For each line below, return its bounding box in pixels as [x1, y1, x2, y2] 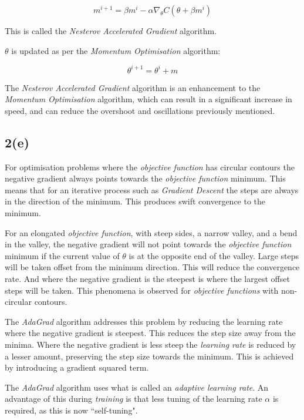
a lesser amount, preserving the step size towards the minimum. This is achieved [5, 350, 294, 362]
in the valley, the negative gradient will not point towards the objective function [5, 238, 292, 250]
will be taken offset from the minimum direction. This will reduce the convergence [5, 261, 300, 273]
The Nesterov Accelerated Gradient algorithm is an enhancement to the [5, 81, 261, 93]
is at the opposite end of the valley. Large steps [129, 249, 299, 261]
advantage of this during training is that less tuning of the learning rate [5, 392, 262, 405]
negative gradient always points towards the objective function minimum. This [5, 172, 286, 184]
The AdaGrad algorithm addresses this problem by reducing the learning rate [5, 315, 283, 327]
